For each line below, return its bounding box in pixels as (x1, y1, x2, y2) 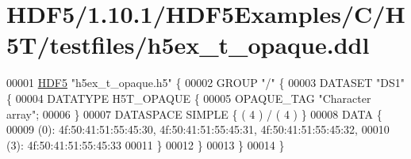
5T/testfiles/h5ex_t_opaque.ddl (6, 28, 370, 61)
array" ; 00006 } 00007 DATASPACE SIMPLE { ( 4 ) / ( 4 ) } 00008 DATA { (6, 105, 382, 122)
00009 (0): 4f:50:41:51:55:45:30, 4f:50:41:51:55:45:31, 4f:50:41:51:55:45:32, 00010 (6, 121, 390, 138)
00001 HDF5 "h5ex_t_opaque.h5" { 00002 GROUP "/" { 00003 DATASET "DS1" (6, 74, 405, 91)
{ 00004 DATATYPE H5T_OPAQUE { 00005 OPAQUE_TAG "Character (6, 89, 371, 106)
